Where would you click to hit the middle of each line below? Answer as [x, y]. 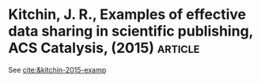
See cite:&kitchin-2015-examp [57, 69]
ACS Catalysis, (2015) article [104, 48]
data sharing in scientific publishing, [131, 31]
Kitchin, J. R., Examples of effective [127, 15]
